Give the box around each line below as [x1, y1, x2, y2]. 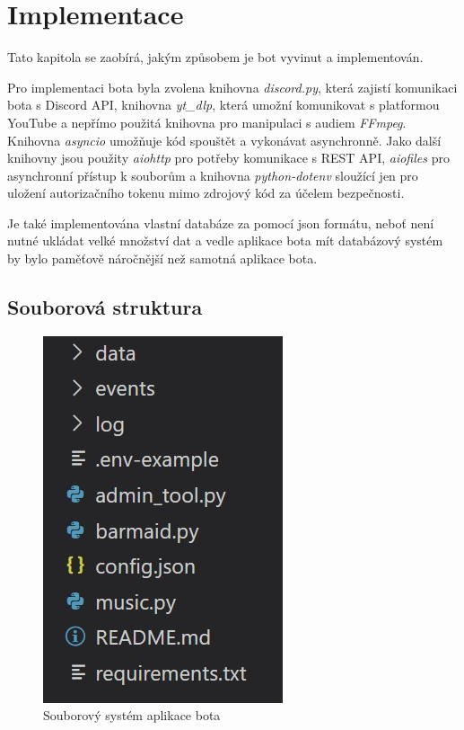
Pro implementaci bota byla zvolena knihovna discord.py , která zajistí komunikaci [7, 77, 458, 96]
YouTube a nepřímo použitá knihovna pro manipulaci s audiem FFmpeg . [7, 112, 407, 131]
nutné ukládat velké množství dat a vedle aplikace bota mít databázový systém [7, 231, 443, 250]
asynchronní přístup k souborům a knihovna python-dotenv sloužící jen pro [7, 165, 418, 184]
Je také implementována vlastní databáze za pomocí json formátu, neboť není [7, 213, 434, 232]
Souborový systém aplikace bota [43, 706, 221, 725]
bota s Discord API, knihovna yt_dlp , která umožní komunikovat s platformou [7, 95, 440, 114]
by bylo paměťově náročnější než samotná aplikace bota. [7, 249, 318, 268]
